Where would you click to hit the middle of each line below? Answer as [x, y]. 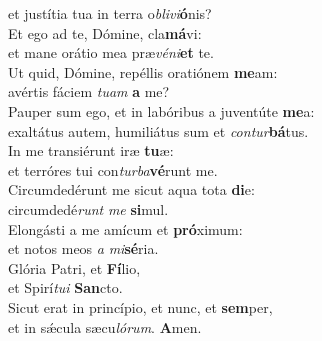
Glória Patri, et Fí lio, [74, 267]
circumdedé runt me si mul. [88, 208]
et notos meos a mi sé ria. [83, 248]
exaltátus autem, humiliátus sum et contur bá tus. [158, 130]
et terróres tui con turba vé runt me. [113, 169]
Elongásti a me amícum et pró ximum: [125, 228]
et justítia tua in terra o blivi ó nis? [110, 13]
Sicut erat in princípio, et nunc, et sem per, [140, 306]
